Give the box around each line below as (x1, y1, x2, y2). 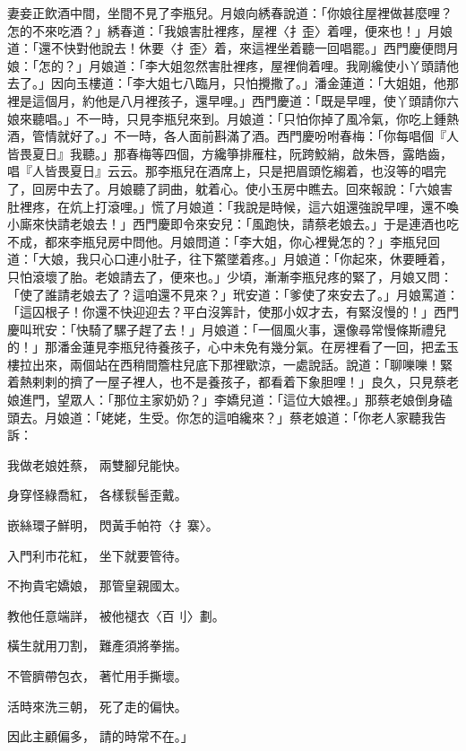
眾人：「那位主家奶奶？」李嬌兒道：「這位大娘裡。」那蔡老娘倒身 (69, 390, 440, 409)
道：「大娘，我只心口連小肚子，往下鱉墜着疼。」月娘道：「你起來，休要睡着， (7, 249, 453, 268)
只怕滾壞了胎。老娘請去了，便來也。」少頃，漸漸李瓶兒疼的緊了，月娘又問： (7, 266, 453, 285)
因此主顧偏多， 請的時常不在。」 (7, 727, 194, 746)
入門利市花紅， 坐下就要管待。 (7, 546, 187, 564)
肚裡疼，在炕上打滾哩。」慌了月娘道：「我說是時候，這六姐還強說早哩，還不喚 (7, 196, 459, 215)
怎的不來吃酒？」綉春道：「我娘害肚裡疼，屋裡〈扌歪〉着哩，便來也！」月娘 (7, 21, 453, 39)
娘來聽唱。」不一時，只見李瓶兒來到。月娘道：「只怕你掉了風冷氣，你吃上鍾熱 (7, 109, 459, 127)
